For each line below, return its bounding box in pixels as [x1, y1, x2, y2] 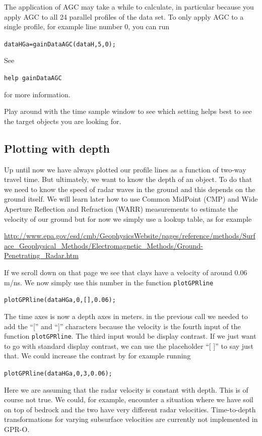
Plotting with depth [4, 140, 110, 156]
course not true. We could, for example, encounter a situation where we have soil [4, 394, 253, 405]
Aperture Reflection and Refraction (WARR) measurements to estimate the [4, 204, 238, 214]
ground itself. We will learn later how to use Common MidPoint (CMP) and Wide [4, 194, 258, 204]
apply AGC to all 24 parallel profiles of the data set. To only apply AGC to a [4, 11, 244, 22]
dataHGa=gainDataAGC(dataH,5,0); [4, 40, 116, 48]
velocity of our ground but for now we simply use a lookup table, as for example [4, 213, 252, 224]
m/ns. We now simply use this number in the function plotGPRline [4, 277, 214, 287]
